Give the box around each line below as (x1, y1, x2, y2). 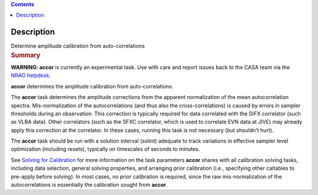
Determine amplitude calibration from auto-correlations (11, 42, 145, 49)
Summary (11, 51, 41, 59)
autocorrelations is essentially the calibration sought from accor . (11, 181, 168, 189)
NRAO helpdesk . (11, 72, 51, 79)
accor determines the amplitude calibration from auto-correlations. (11, 82, 174, 90)
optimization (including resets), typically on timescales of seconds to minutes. (11, 146, 200, 153)
